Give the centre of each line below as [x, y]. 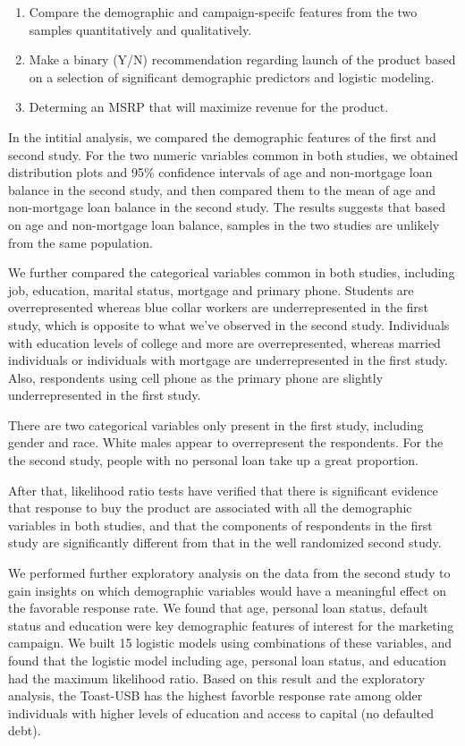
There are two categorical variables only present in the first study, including [216, 424]
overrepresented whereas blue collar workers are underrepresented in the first [218, 307]
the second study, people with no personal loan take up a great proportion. [213, 460]
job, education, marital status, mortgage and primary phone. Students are [211, 289]
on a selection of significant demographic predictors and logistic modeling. [232, 76]
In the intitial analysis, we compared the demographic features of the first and [222, 136]
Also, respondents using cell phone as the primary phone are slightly [196, 377]
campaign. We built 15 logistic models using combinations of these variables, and [230, 643]
